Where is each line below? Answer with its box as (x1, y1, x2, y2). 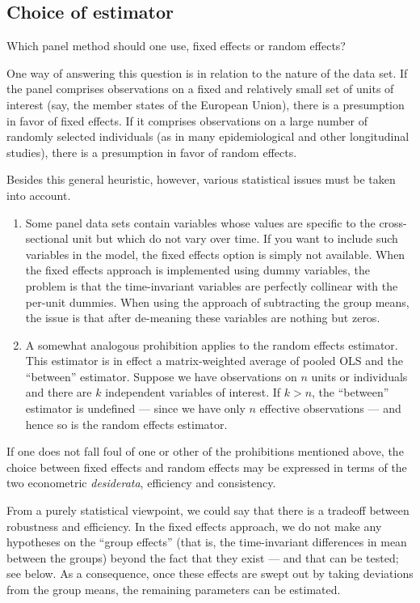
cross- (379, 214, 407, 231)
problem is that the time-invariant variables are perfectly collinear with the (25, 277, 398, 294)
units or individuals (311, 367, 408, 384)
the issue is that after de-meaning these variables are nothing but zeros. (25, 309, 380, 326)
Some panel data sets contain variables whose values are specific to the (25, 214, 376, 231)
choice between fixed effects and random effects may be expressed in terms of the (6, 458, 407, 475)
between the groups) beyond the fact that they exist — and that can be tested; (6, 549, 399, 566)
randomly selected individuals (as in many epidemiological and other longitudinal (6, 128, 409, 145)
